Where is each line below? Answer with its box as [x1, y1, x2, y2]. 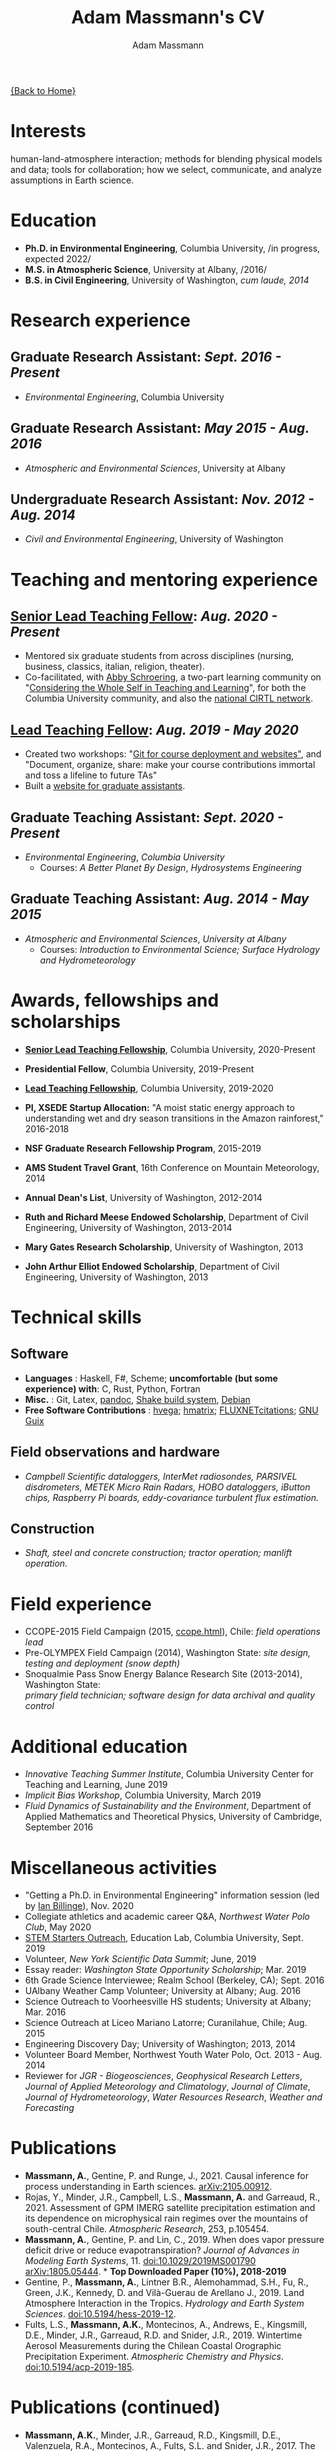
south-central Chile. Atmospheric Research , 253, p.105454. [24, 2223, 270, 2235]
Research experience [10, 309, 191, 331]
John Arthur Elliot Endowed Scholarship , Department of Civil [24, 1260, 280, 1272]
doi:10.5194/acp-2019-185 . [24, 2361, 135, 2373]
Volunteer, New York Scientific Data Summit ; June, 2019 [24, 1953, 257, 1965]
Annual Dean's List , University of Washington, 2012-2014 [24, 1191, 263, 1203]
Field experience [10, 1592, 152, 1615]
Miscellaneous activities [10, 1856, 218, 1879]
